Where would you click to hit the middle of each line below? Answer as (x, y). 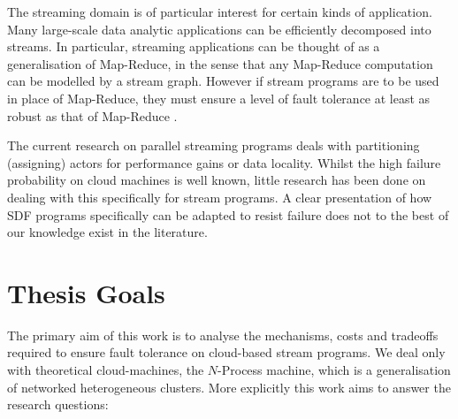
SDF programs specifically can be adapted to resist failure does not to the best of (228, 214)
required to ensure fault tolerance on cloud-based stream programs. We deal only (226, 352)
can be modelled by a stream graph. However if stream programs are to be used (223, 81)
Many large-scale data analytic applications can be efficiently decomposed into (219, 29)
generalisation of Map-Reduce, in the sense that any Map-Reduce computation (220, 63)
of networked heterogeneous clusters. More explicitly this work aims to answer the (229, 387)
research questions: (58, 404)
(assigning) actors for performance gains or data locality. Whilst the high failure (224, 162)
